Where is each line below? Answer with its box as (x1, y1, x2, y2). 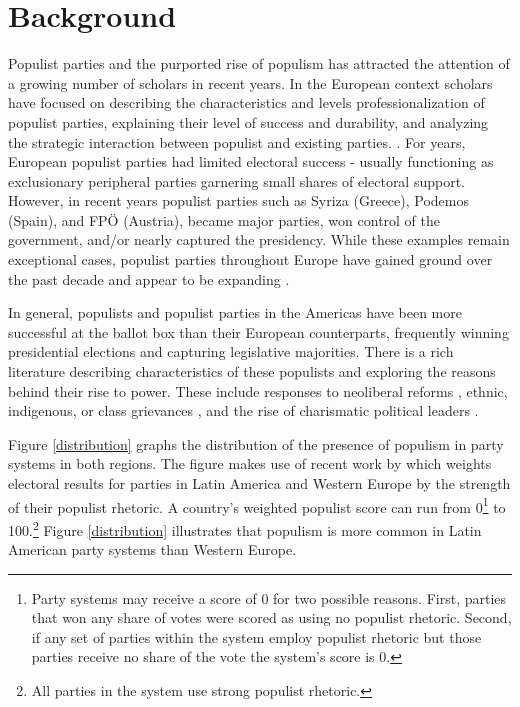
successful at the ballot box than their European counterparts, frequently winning (8, 321, 509, 342)
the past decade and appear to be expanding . (8, 268, 290, 289)
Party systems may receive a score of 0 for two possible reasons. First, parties (31, 587, 507, 608)
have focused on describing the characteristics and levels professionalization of (8, 92, 485, 113)
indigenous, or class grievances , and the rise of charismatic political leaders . (8, 400, 479, 421)
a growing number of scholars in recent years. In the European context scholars (8, 72, 493, 93)
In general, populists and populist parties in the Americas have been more (8, 302, 462, 323)
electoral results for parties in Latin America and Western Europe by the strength (8, 473, 511, 493)
